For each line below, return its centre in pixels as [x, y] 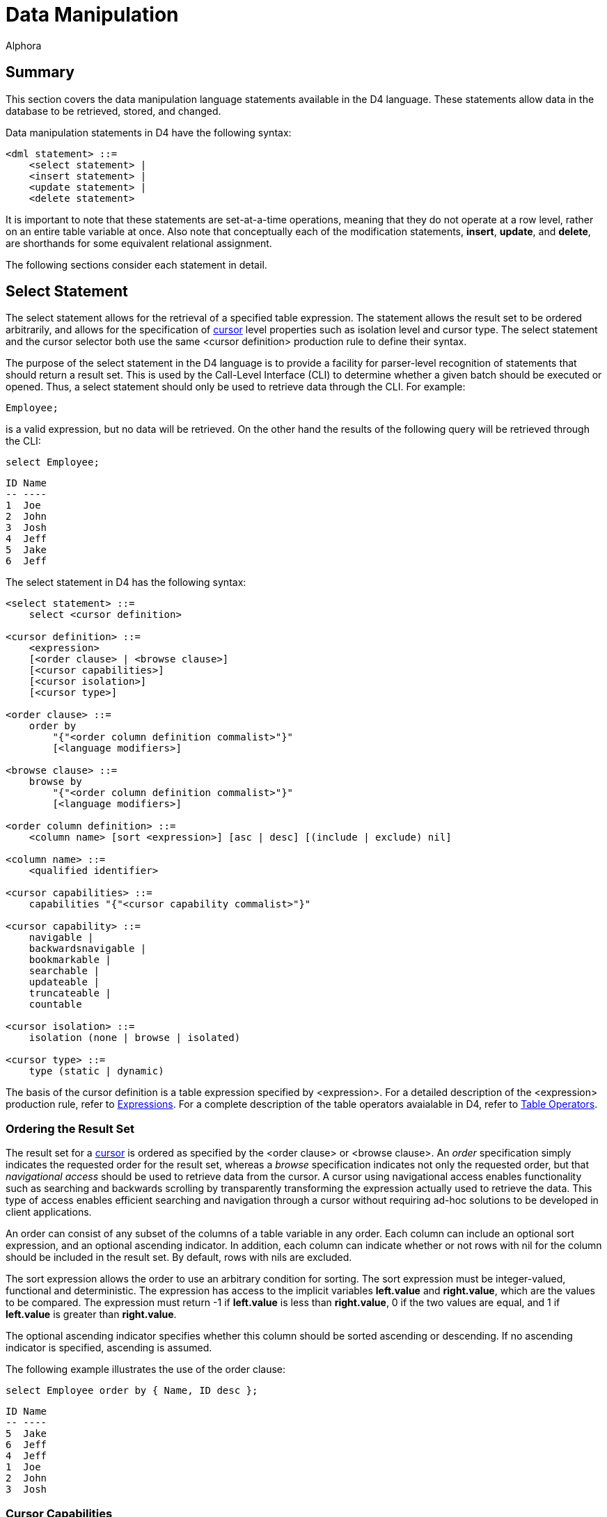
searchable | [64, 971]
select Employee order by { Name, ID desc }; [132, 1391]
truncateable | [70, 993]
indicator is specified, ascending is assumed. [109, 1348]
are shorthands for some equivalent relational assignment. [139, 243]
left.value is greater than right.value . [91, 1315]
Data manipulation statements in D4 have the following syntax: [149, 132]
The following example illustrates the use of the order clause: [145, 1369]
